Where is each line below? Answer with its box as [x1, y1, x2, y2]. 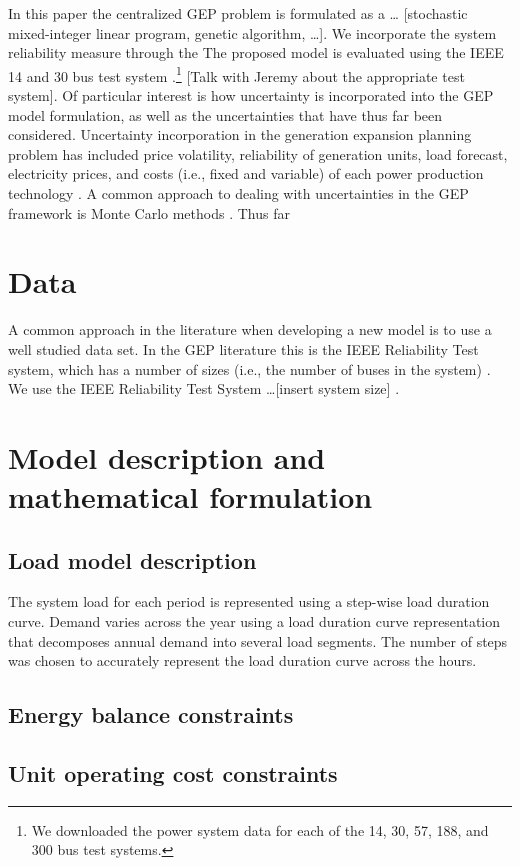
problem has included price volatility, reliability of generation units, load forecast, [8, 143, 508, 164]
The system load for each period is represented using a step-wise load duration [8, 591, 490, 612]
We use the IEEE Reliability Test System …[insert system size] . [8, 378, 400, 399]
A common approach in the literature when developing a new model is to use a [8, 319, 492, 340]
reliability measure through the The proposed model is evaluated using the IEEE [8, 42, 504, 63]
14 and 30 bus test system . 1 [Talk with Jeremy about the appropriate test [8, 62, 465, 86]
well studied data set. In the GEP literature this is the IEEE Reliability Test [8, 338, 479, 359]
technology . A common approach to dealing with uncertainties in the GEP [8, 183, 469, 203]
